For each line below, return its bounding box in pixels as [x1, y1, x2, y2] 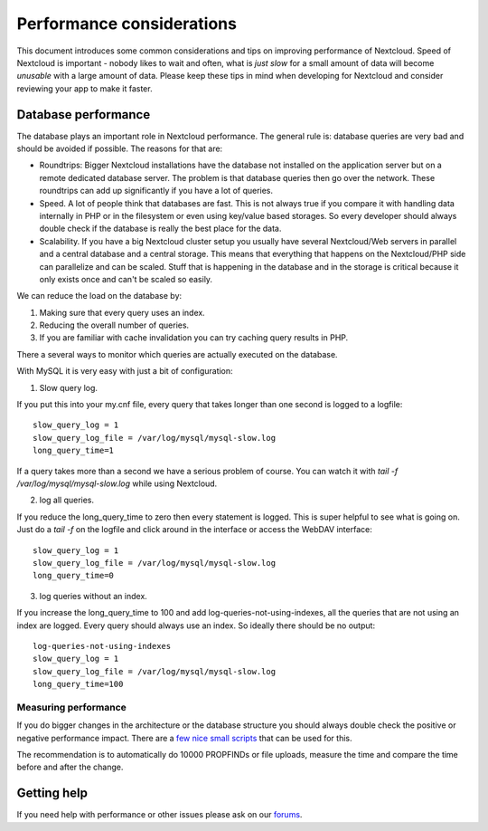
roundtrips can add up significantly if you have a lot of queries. [39, 186, 274, 196]
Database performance [16, 107, 151, 122]
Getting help [16, 786, 88, 801]
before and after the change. [16, 761, 124, 773]
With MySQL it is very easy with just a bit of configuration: [16, 366, 234, 377]
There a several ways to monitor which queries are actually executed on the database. [16, 349, 338, 359]
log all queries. [39, 494, 95, 506]
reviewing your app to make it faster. [16, 82, 153, 94]
